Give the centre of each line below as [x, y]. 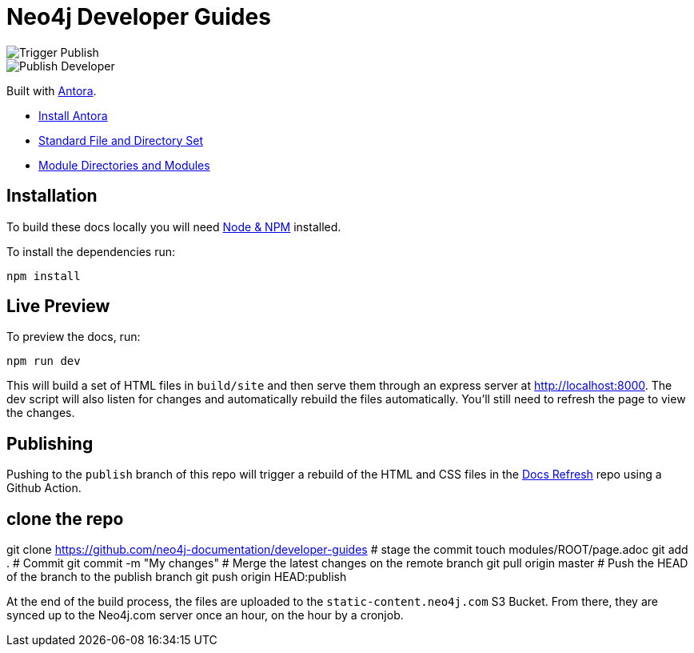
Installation [52, 196]
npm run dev [44, 361]
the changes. [41, 413]
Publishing [50, 443]
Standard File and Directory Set [121, 140]
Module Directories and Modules [124, 165]
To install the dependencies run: [91, 251]
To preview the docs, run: [74, 337]
